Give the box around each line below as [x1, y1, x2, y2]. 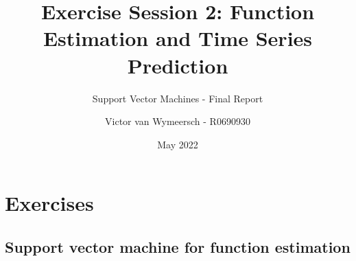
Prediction [127, 51, 228, 79]
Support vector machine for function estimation [5, 236, 351, 257]
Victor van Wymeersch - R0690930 [105, 114, 250, 128]
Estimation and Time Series [43, 24, 313, 52]
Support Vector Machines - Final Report [92, 91, 263, 105]
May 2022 [157, 137, 198, 151]
